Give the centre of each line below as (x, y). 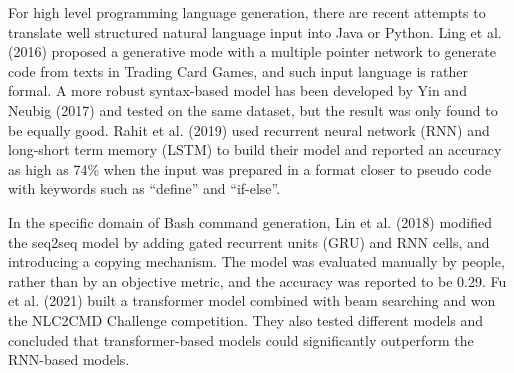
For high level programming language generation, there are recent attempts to (247, 12)
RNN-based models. (69, 359)
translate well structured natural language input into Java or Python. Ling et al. (255, 31)
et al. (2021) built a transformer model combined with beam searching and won (252, 300)
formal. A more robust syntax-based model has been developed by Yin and (237, 90)
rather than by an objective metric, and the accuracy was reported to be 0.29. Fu (257, 280)
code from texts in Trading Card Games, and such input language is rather (238, 70)
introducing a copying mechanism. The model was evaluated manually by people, (256, 261)
